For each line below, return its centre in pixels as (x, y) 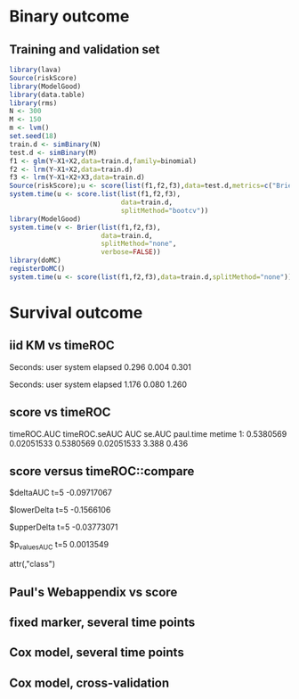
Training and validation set (85, 49)
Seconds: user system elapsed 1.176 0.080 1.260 (98, 384)
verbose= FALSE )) (131, 252)
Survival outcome (76, 312)
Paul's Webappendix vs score (93, 592)
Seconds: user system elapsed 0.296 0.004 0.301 (100, 366)
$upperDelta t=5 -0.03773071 (64, 527)
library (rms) (33, 103)
